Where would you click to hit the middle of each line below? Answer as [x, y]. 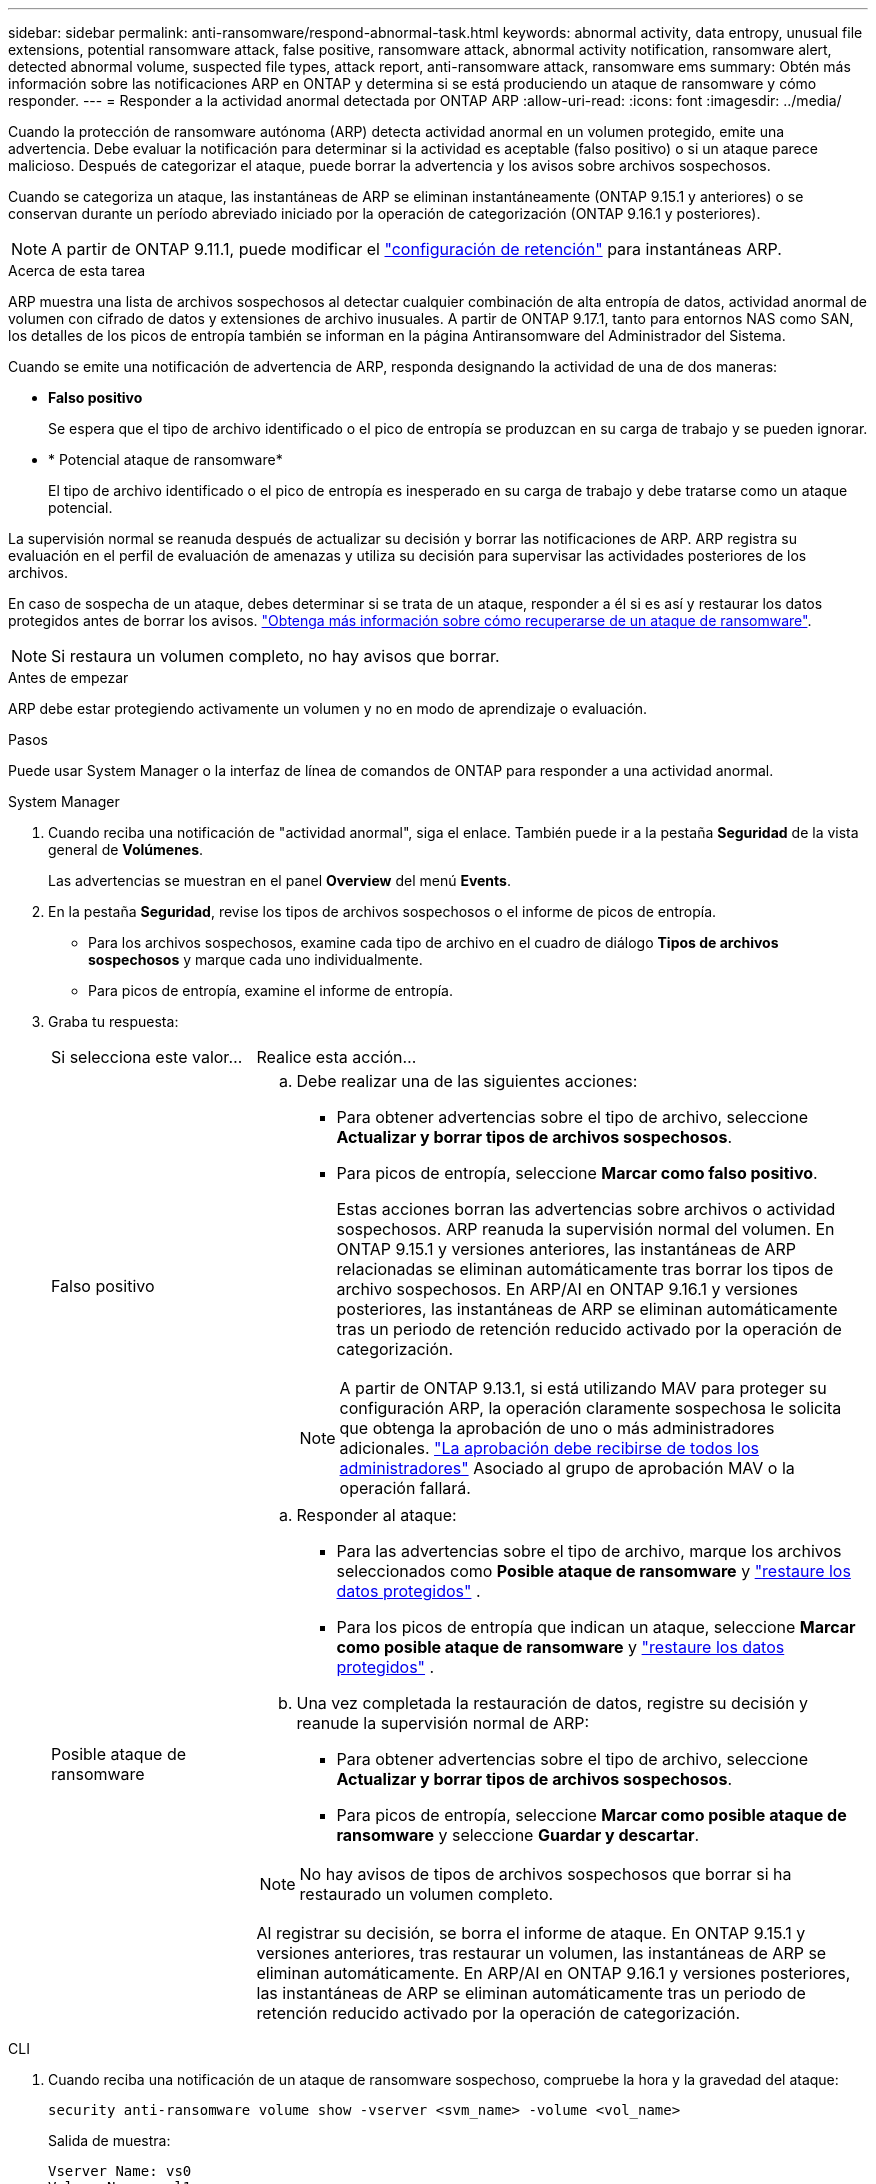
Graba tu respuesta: [113, 1021]
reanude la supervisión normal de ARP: [443, 1723]
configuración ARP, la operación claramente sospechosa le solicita [590, 1408]
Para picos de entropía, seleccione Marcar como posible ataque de [591, 1815]
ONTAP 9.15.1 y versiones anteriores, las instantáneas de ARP [566, 1249]
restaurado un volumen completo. [426, 1894]
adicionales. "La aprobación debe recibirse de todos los [549, 1448]
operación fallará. [405, 1488]
